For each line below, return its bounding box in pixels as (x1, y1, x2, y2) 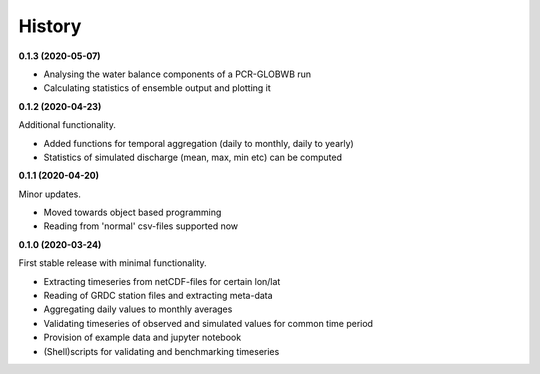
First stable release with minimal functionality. (18, 257, 207, 269)
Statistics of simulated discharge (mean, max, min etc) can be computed (43, 151, 342, 163)
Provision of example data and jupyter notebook (43, 331, 242, 344)
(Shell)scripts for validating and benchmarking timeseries (43, 345, 280, 357)
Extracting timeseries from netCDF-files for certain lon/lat (43, 275, 281, 287)
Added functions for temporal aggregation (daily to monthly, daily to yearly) (43, 137, 354, 149)
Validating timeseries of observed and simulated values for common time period (43, 317, 374, 329)
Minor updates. (18, 188, 82, 200)
